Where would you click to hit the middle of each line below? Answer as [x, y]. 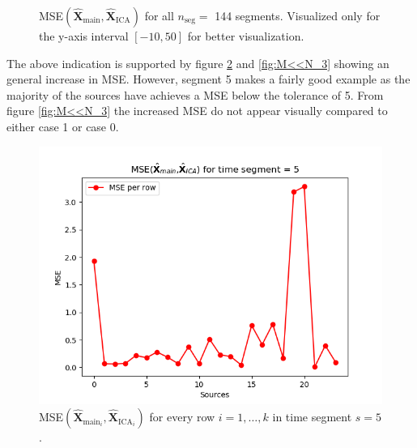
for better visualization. [246, 36]
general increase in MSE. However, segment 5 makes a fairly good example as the [208, 79]
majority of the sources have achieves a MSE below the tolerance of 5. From [195, 94]
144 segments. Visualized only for [298, 15]
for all [159, 15]
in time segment [312, 417]
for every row [182, 417]
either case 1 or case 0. [63, 126]
